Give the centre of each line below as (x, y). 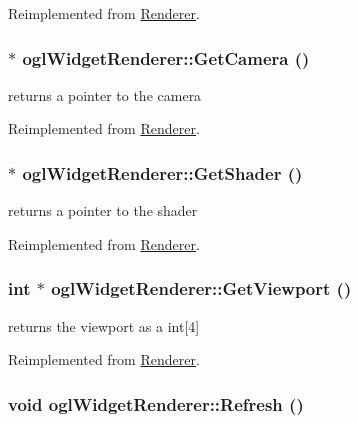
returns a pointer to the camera (105, 94)
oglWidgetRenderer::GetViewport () (201, 288)
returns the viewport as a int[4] (104, 325)
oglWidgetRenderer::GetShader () (162, 172)
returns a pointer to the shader (103, 210)
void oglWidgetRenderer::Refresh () (156, 403)
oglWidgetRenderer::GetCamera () (166, 57)
